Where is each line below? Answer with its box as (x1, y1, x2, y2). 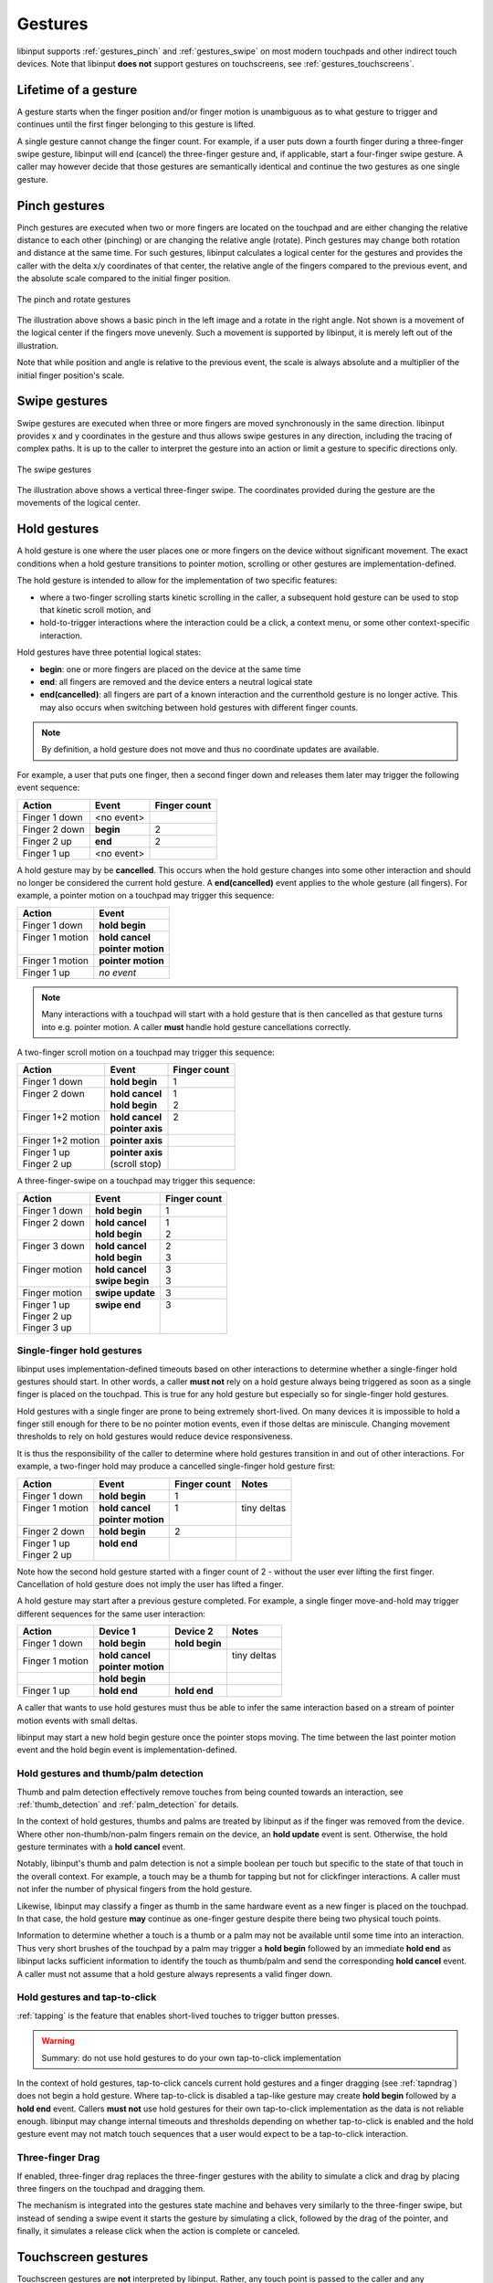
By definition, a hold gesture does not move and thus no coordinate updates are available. (41, 744, 380, 755)
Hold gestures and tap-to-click (16, 1991, 157, 2004)
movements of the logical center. (16, 498, 141, 509)
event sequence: (16, 782, 80, 794)
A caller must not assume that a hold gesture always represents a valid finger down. (16, 1968, 333, 1979)
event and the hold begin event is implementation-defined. (16, 1744, 237, 1755)
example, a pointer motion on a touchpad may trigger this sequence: (16, 890, 275, 901)
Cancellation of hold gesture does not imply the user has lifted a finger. (16, 1579, 284, 1590)
